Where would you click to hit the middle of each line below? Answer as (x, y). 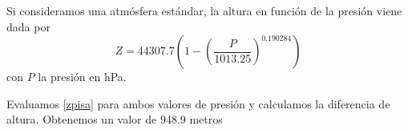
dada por (28, 26)
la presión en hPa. (82, 77)
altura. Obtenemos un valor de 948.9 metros (115, 119)
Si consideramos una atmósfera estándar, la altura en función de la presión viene (204, 10)
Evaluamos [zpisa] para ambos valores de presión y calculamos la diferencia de (198, 103)
